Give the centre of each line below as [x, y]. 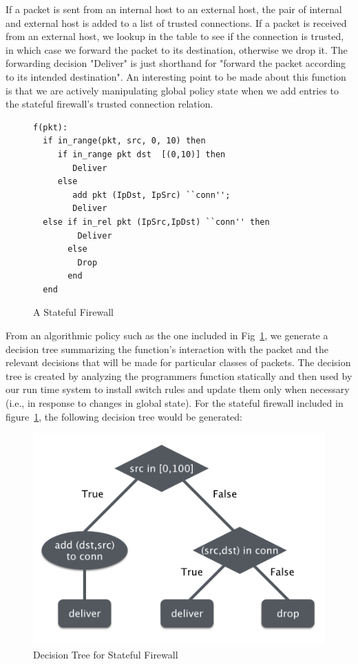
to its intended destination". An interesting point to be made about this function [176, 76]
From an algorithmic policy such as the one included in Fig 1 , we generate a [167, 335]
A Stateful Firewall [73, 312]
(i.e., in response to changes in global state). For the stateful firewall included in [175, 403]
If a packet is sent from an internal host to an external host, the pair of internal [174, 9]
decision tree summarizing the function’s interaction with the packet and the [167, 349]
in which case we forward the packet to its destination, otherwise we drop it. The [177, 49]
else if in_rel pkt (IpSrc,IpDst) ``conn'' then [156, 222]
